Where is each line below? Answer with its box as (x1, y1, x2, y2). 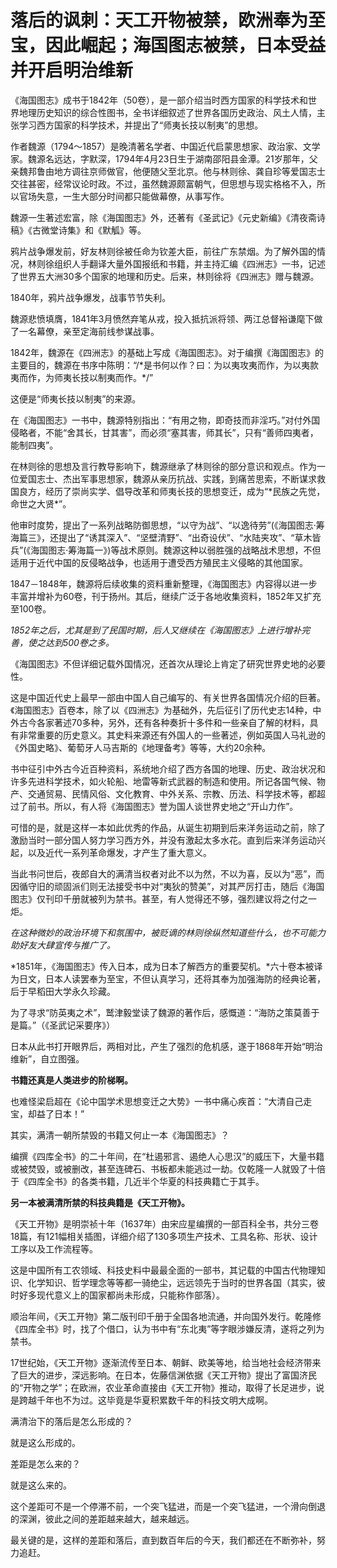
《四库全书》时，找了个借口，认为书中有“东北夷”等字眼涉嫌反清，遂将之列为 (10, 1322, 325, 1335)
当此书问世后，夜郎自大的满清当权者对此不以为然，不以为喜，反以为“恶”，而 (10, 867, 325, 880)
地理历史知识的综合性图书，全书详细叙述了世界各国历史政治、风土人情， (18, 106, 317, 118)
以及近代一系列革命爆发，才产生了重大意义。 (27, 846, 212, 858)
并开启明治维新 (10, 59, 134, 82)
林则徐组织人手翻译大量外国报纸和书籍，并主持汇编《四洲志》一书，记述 (27, 257, 326, 270)
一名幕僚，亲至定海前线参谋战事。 (18, 325, 160, 337)
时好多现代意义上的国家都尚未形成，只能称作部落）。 (10, 1289, 225, 1301)
